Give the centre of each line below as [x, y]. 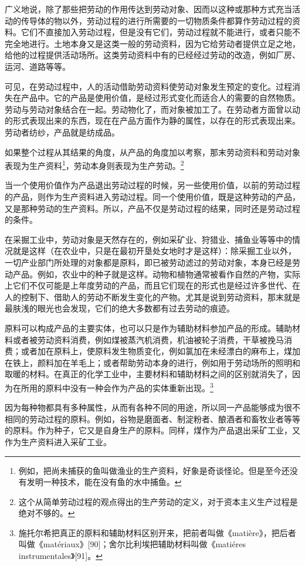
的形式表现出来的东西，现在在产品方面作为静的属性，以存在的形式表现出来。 [152, 121]
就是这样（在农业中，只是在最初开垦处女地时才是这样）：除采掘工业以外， [154, 251]
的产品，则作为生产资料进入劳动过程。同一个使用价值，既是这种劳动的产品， [152, 196]
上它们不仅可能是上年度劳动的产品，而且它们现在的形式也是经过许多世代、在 [152, 285]
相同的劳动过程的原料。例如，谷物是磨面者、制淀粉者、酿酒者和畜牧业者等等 [152, 418]
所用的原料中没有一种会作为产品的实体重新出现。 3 [117, 387]
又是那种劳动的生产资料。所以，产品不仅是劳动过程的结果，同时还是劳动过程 [152, 208]
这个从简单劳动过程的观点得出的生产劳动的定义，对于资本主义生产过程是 [158, 501]
